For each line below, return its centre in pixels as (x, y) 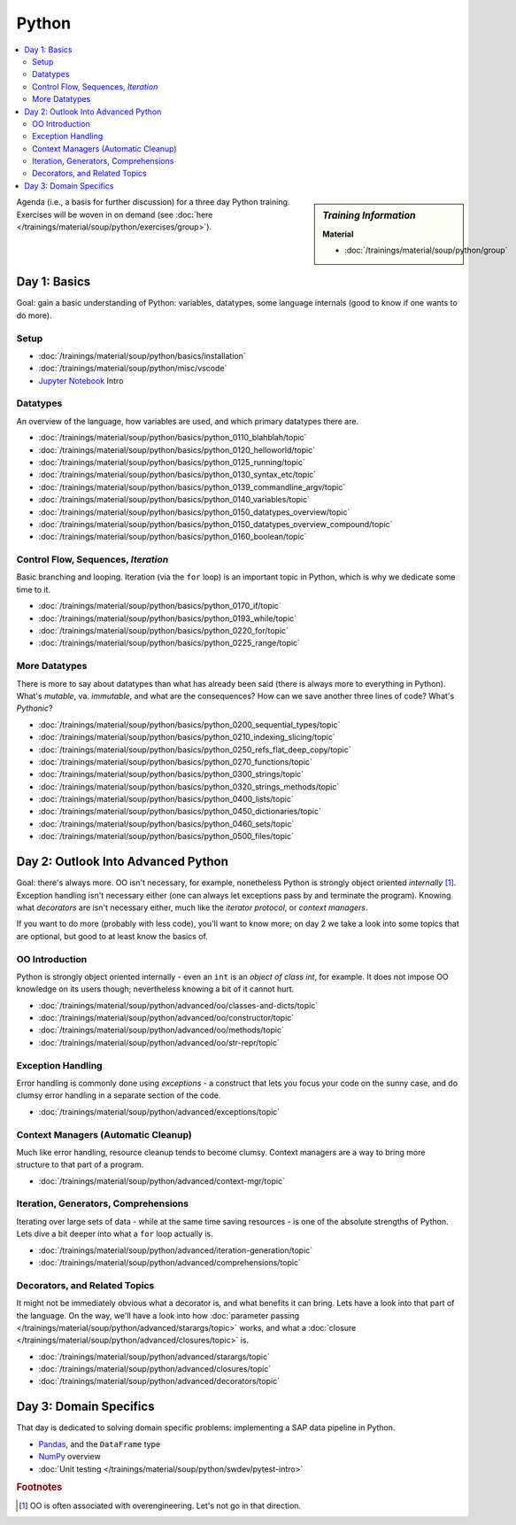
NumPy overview (69, 1457)
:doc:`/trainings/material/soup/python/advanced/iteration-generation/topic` (176, 1250)
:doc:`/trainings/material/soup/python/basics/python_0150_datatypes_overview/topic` (194, 512)
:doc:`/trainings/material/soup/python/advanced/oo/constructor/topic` (166, 1018)
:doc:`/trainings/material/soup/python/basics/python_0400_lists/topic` (166, 799)
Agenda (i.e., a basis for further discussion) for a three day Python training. (153, 202)
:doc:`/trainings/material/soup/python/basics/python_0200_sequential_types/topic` (189, 724)
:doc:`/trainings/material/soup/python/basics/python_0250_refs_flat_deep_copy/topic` (195, 750)
